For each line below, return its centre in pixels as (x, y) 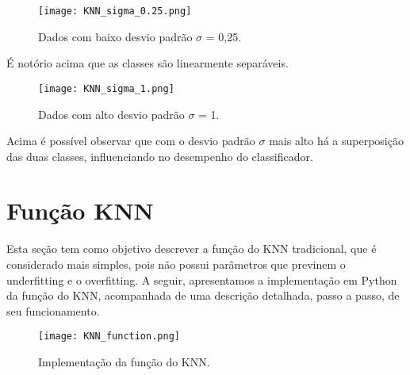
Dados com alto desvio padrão (111, 114)
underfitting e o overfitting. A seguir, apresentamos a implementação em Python (202, 279)
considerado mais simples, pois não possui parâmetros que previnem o (176, 264)
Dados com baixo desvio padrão (115, 36)
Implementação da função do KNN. (124, 362)
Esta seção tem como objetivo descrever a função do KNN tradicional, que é (192, 249)
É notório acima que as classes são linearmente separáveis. (148, 63)
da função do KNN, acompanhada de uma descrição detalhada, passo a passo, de (203, 295)
